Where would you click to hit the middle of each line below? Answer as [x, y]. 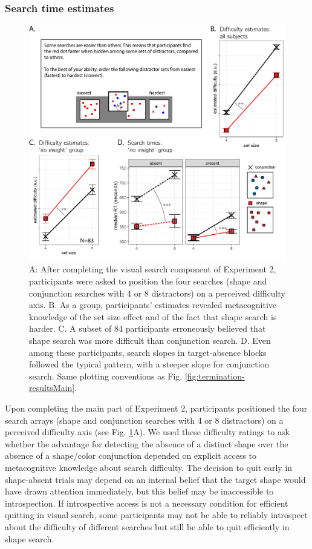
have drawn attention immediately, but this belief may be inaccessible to [139, 491]
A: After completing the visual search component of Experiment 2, [153, 269]
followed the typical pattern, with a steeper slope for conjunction [149, 364]
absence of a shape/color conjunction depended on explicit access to [131, 455]
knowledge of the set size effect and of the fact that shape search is [153, 316]
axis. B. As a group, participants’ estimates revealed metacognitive [153, 305]
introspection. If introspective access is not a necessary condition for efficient [147, 503]
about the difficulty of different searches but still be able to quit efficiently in [147, 526]
